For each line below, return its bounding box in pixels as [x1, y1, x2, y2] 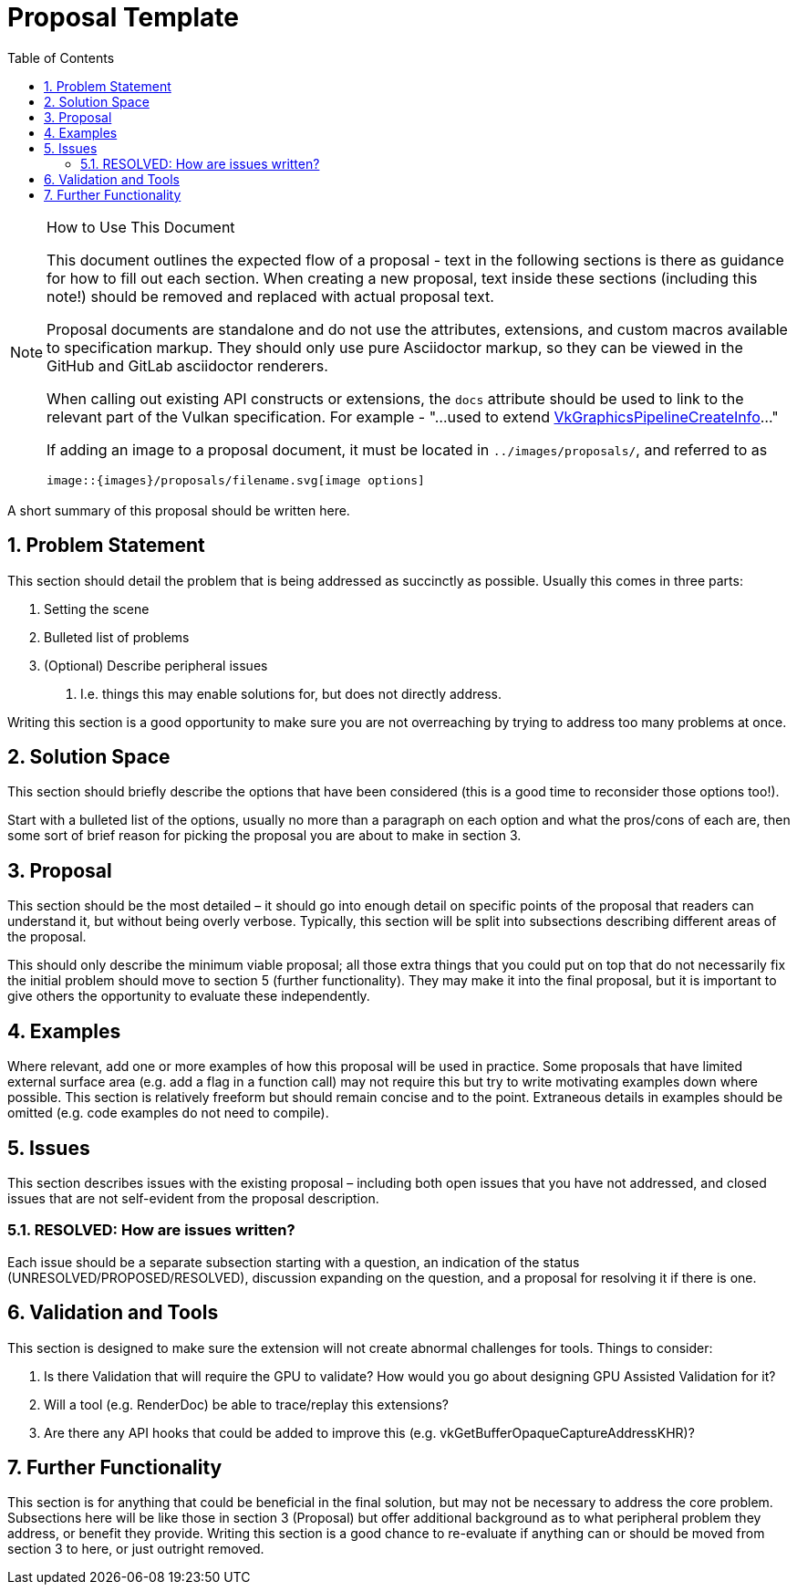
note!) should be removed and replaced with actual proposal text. [47, 286, 494, 306]
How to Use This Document [47, 217, 235, 236]
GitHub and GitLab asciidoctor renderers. [47, 356, 328, 375]
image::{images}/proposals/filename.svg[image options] [47, 473, 425, 487]
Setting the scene [44, 600, 150, 617]
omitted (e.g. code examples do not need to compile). [7, 1105, 329, 1121]
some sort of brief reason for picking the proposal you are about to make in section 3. [7, 827, 522, 844]
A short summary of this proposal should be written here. [7, 502, 350, 518]
